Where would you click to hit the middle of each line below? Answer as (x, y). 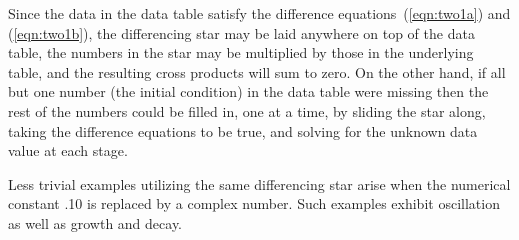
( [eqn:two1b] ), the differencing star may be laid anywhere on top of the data (241, 32)
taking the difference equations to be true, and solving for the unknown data (243, 130)
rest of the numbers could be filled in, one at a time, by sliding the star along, (247, 110)
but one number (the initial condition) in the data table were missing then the (248, 91)
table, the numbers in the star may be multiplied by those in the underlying (241, 52)
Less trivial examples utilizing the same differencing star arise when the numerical (259, 183)
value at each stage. (68, 150)
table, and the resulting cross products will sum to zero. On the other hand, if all (257, 71)
